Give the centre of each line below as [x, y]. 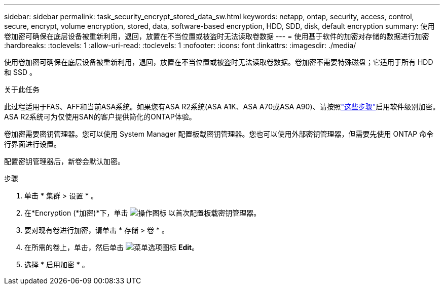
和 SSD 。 [20, 72]
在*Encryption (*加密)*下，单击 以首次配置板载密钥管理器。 [143, 213]
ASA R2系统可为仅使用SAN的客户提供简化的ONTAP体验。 [100, 117]
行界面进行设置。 [32, 144]
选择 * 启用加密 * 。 [57, 264]
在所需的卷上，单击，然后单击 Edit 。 [112, 247]
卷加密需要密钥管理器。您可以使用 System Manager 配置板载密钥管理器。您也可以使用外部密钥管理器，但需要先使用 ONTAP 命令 [219, 134]
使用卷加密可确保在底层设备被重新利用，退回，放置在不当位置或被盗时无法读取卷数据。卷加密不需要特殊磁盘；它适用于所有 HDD [219, 62]
